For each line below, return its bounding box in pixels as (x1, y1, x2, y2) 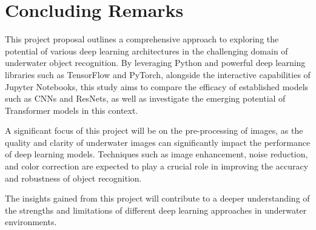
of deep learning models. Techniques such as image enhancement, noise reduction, (5, 148, 308, 160)
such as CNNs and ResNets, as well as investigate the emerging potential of (5, 92, 286, 105)
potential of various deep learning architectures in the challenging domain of (5, 44, 288, 57)
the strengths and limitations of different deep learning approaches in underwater (5, 203, 307, 216)
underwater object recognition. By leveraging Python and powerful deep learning (5, 56, 306, 69)
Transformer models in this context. (5, 103, 138, 116)
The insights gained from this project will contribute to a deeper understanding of (5, 192, 310, 205)
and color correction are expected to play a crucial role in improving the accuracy (5, 160, 309, 172)
